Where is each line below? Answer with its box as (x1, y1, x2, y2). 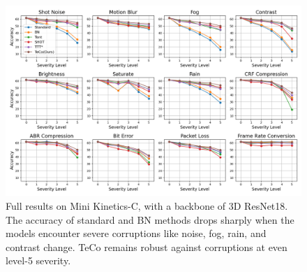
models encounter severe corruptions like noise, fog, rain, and (6, 226, 267, 241)
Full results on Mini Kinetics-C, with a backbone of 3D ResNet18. (6, 199, 288, 213)
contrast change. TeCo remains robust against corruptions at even (6, 239, 287, 254)
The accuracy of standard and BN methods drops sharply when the (6, 212, 294, 227)
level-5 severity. (6, 253, 71, 268)
